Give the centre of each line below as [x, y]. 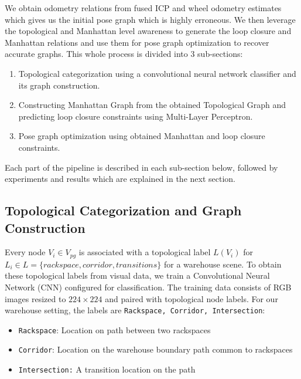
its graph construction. [59, 85]
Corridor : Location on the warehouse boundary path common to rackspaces [155, 349]
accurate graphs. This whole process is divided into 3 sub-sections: [124, 54]
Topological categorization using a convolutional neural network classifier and [157, 73]
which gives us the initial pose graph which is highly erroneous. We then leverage [150, 19]
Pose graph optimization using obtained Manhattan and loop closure [142, 136]
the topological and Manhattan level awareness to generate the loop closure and [148, 31]
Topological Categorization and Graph [123, 210]
